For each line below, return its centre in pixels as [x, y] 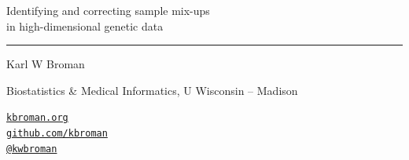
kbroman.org [37, 118]
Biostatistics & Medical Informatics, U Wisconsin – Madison [152, 90]
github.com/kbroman [57, 134]
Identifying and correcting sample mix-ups [108, 10]
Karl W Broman [46, 64]
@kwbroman [32, 149]
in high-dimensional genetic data [85, 25]
